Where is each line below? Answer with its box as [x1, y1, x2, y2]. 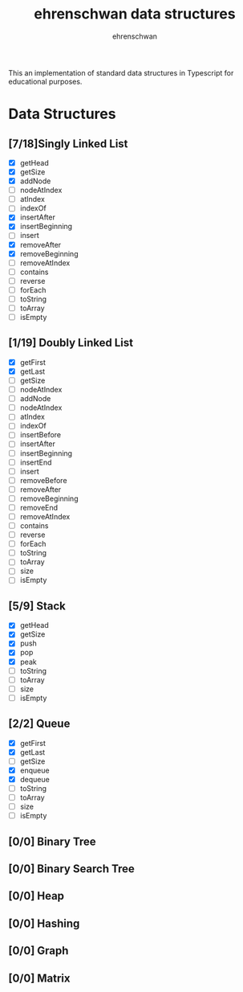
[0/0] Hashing [8, 916, 80, 930]
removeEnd [19, 502, 59, 512]
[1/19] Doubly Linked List [8, 336, 134, 350]
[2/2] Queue [8, 717, 71, 731]
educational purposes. [8, 76, 83, 86]
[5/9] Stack [8, 599, 66, 613]
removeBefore [19, 475, 67, 485]
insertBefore [19, 430, 62, 440]
